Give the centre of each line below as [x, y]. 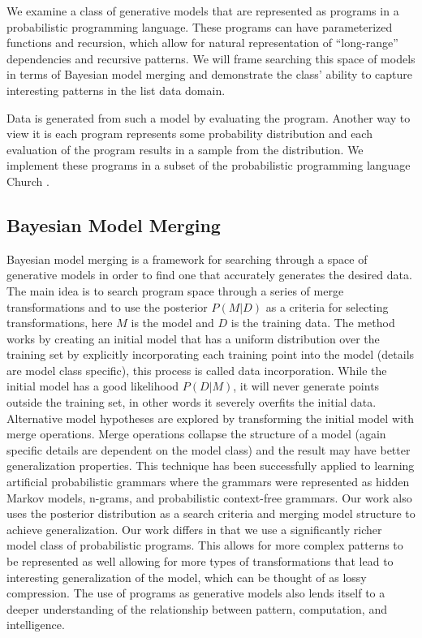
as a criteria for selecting [327, 306]
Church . [28, 181]
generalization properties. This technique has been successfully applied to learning [211, 466]
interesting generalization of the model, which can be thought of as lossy [187, 577]
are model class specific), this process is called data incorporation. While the [197, 370]
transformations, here [60, 323]
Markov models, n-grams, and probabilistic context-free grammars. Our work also [209, 497]
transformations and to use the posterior [107, 306]
